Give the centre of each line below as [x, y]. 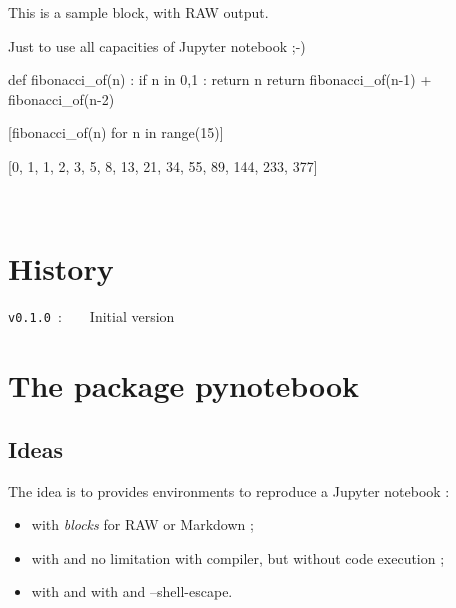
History [61, 268]
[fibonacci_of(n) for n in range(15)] [116, 132]
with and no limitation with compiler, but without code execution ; [238, 557]
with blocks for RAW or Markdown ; [142, 524]
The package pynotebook [184, 385]
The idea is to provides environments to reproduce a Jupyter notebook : [229, 490]
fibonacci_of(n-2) [61, 98]
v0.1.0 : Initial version [91, 316]
